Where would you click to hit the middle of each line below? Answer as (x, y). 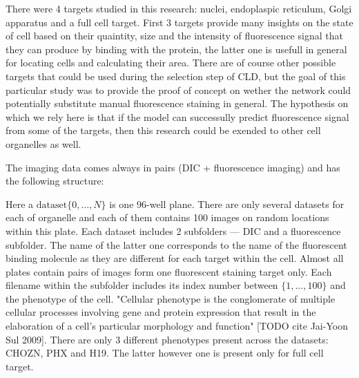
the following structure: (55, 181)
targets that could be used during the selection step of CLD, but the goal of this (176, 76)
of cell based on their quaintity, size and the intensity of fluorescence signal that (174, 36)
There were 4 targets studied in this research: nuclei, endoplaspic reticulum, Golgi (179, 8)
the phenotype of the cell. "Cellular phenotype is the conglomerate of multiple (171, 298)
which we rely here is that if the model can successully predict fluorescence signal (177, 116)
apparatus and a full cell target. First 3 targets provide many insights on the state (179, 22)
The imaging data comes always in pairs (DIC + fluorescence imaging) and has (173, 167)
